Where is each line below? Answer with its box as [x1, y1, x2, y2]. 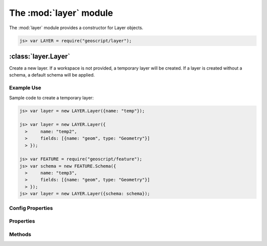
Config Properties [9, 205, 53, 211]
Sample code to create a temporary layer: [9, 94, 94, 101]
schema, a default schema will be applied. [9, 72, 95, 78]
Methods [9, 231, 32, 238]
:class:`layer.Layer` [9, 52, 70, 60]
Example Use [9, 84, 42, 91]
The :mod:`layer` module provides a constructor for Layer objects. [9, 25, 143, 31]
